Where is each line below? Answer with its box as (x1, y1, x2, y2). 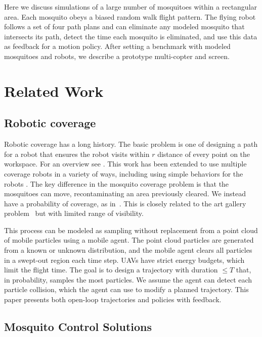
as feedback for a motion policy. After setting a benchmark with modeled (4, 41, 231, 51)
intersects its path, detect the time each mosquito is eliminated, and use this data (4, 31, 257, 41)
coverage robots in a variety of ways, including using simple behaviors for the (4, 168, 243, 179)
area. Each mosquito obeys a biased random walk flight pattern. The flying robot (4, 11, 256, 22)
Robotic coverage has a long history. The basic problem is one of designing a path (4, 139, 258, 149)
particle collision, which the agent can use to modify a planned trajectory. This (4, 284, 249, 295)
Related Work (4, 80, 104, 101)
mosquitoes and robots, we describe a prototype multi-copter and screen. (4, 50, 230, 61)
